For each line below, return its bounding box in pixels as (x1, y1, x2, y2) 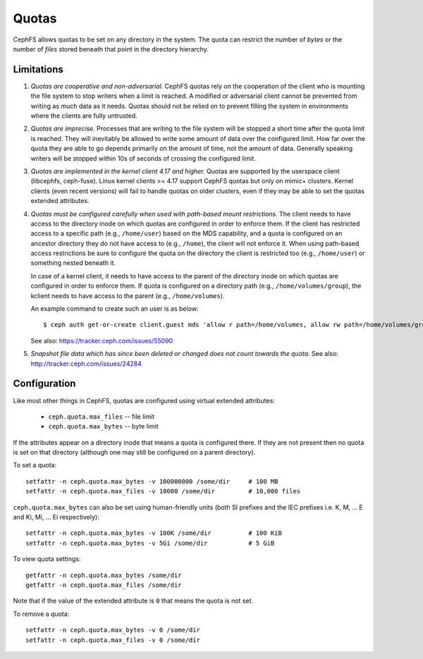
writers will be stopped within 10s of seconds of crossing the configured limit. (30, 154, 257, 162)
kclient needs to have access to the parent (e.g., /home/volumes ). (30, 291, 225, 300)
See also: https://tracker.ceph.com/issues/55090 (30, 336, 173, 345)
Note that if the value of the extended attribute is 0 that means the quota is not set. (13, 596, 254, 605)
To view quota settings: (13, 555, 81, 563)
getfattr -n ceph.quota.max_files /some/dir (25, 581, 183, 589)
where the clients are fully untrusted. (30, 111, 137, 120)
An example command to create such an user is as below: (30, 304, 199, 313)
